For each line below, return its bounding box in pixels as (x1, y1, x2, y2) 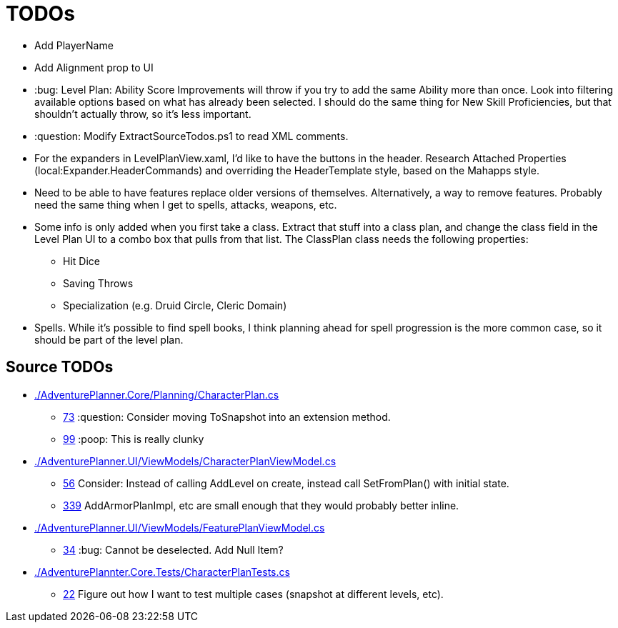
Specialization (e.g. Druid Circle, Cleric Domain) (63, 299, 287, 311)
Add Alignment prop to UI (34, 61, 154, 74)
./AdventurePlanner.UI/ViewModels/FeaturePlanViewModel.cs (34, 521, 325, 534)
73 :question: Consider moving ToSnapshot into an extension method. (63, 410, 391, 423)
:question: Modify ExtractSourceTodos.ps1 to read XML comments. (34, 129, 349, 142)
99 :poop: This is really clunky (63, 432, 204, 445)
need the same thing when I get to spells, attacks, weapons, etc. (34, 198, 337, 211)
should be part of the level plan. (34, 333, 184, 346)
